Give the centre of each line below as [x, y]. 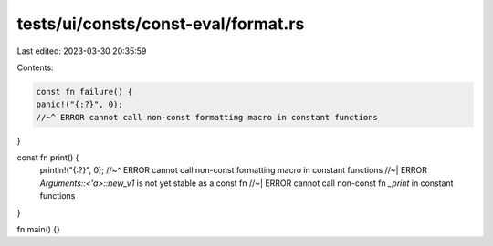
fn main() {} [39, 230]
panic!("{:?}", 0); [79, 104]
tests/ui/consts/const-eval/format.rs [161, 24]
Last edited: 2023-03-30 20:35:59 [82, 51]
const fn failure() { [84, 92]
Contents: [35, 67]
